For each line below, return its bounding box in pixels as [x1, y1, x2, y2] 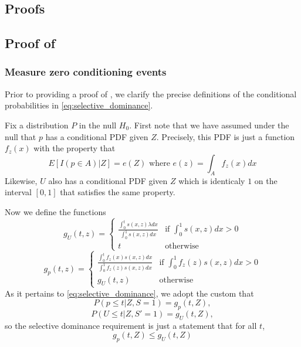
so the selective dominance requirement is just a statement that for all [5, 319, 257, 331]
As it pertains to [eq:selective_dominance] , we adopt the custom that [5, 287, 254, 299]
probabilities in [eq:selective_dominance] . [5, 99, 153, 111]
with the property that [33, 142, 116, 154]
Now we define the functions [5, 205, 106, 217]
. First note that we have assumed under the [129, 118, 289, 131]
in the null [79, 118, 117, 131]
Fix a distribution [5, 118, 69, 131]
